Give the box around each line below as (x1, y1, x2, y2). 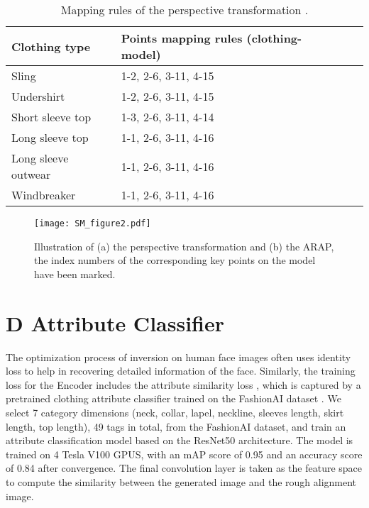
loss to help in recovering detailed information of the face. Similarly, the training (6, 363, 356, 378)
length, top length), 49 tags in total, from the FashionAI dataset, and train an (6, 419, 346, 434)
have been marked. (34, 266, 116, 281)
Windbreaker (11, 187, 76, 203)
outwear (11, 166, 51, 182)
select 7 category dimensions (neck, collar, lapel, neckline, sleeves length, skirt (6, 404, 344, 419)
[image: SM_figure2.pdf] (34, 219, 151, 228)
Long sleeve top (11, 129, 89, 145)
